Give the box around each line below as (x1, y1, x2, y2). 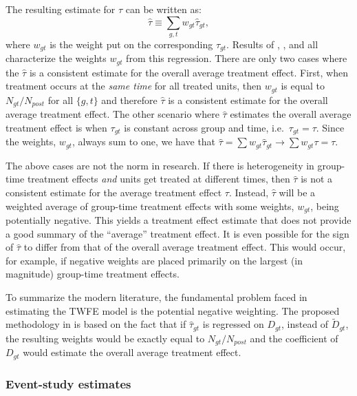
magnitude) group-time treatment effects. (6, 267, 180, 281)
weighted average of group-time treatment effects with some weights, (6, 198, 294, 213)
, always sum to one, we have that (72, 134, 216, 149)
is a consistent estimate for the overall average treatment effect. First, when (29, 65, 348, 79)
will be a (279, 185, 316, 200)
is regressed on (202, 317, 264, 331)
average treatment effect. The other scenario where (6, 107, 219, 121)
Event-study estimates (6, 375, 131, 392)
